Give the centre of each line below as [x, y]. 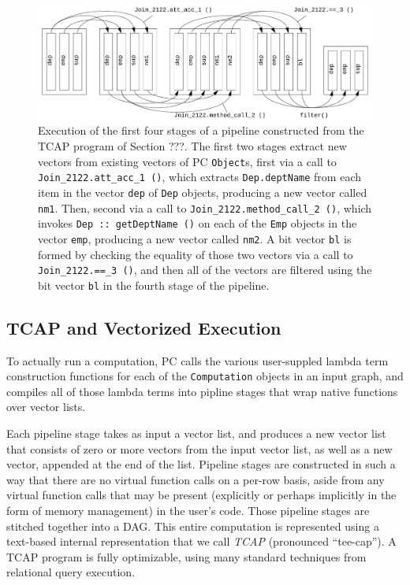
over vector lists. [46, 407]
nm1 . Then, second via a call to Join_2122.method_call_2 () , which [205, 207]
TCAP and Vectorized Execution [144, 327]
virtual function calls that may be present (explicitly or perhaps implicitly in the [201, 495]
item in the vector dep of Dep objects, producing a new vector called [203, 192]
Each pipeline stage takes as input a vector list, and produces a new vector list [196, 433]
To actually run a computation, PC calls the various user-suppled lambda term [198, 360]
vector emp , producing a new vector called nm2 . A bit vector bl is [195, 238]
